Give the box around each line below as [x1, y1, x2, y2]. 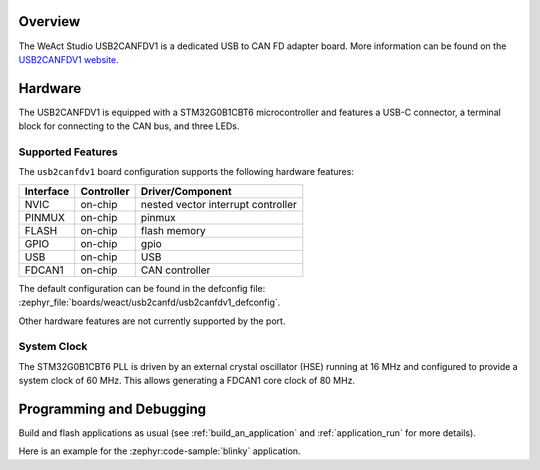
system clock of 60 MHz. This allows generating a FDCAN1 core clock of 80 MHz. [18, 375, 355, 387]
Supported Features [18, 145, 119, 159]
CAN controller [140, 263, 211, 277]
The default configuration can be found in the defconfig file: [18, 282, 266, 294]
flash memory [140, 223, 207, 237]
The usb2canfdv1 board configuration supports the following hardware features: [18, 166, 355, 178]
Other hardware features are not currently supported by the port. [18, 315, 286, 327]
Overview [18, 13, 81, 30]
